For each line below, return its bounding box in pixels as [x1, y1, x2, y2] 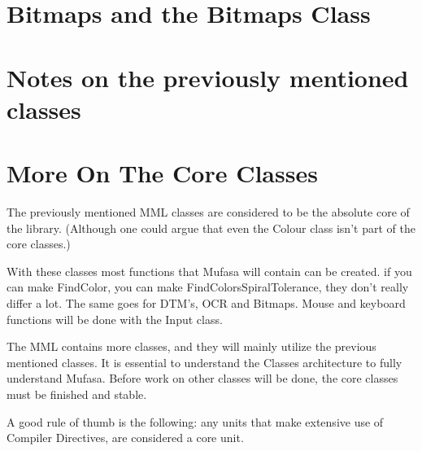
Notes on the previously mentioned [7, 60, 409, 94]
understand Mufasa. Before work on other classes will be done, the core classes [7, 370, 398, 387]
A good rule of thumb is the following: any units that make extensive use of [7, 413, 384, 430]
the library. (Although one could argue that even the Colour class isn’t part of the [7, 219, 415, 236]
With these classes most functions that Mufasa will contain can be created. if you [7, 262, 412, 279]
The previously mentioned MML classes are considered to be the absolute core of [7, 204, 410, 221]
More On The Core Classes [7, 156, 318, 190]
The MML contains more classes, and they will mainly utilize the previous [7, 338, 376, 355]
